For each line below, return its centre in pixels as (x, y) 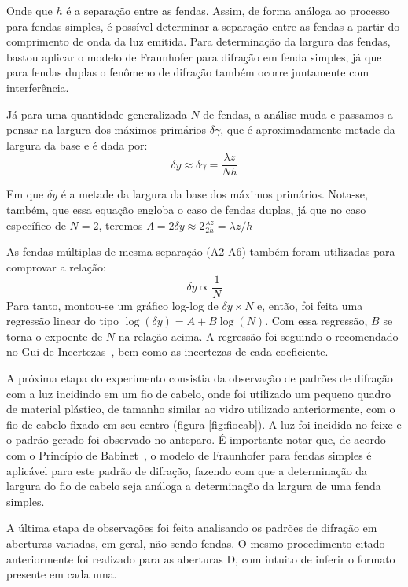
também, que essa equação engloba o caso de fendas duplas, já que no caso (186, 209)
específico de (36, 225)
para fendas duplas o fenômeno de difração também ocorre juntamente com (188, 72)
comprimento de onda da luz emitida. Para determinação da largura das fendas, (198, 41)
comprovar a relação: (56, 267)
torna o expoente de (55, 336)
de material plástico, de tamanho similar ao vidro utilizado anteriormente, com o (201, 409)
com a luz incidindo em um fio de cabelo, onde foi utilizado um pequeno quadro (198, 393)
